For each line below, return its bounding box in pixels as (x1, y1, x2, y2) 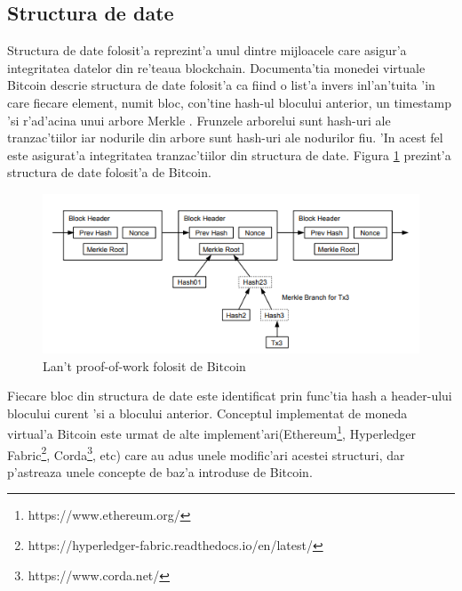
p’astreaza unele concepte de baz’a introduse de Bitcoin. (7, 462, 313, 481)
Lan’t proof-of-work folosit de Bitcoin (43, 356, 246, 375)
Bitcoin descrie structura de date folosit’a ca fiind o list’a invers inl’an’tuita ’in (7, 76, 435, 94)
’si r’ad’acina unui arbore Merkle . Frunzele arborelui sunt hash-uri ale (7, 110, 391, 129)
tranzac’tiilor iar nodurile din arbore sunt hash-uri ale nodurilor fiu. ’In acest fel (7, 128, 443, 147)
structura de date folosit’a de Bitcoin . (7, 163, 211, 182)
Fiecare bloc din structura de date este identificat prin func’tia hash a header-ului (7, 386, 452, 405)
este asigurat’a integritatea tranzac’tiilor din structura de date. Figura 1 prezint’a (7, 145, 451, 164)
